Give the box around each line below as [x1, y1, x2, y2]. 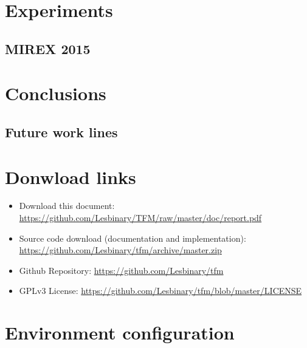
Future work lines [5, 122, 118, 141]
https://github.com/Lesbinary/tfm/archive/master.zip [19, 244, 222, 256]
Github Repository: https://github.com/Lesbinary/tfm [19, 264, 224, 276]
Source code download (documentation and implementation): [19, 231, 246, 244]
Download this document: [19, 199, 115, 212]
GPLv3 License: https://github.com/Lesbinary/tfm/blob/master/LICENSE [19, 284, 302, 297]
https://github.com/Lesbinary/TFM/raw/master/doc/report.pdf [19, 211, 262, 224]
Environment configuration [5, 320, 235, 345]
